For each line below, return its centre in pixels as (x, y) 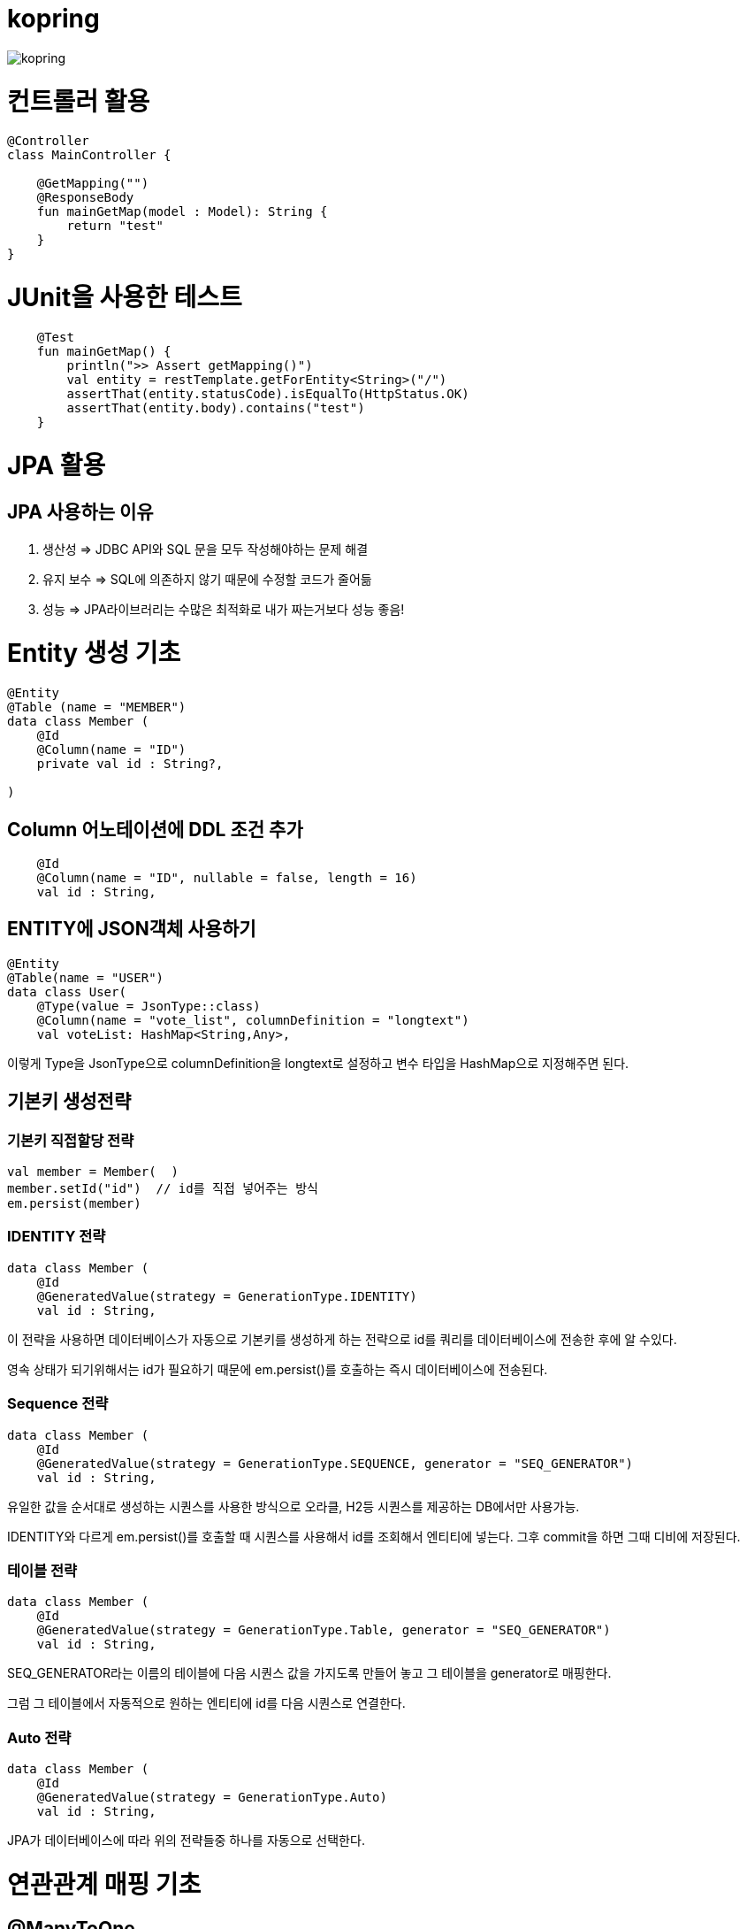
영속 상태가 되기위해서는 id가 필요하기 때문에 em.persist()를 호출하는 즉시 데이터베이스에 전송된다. (278, 1369)
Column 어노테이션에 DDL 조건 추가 (155, 829)
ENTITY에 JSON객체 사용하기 (132, 929)
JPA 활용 (57, 465)
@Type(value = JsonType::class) (149, 1006)
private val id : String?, (130, 764)
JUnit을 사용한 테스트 (125, 297)
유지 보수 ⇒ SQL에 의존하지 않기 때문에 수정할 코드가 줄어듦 (207, 579)
